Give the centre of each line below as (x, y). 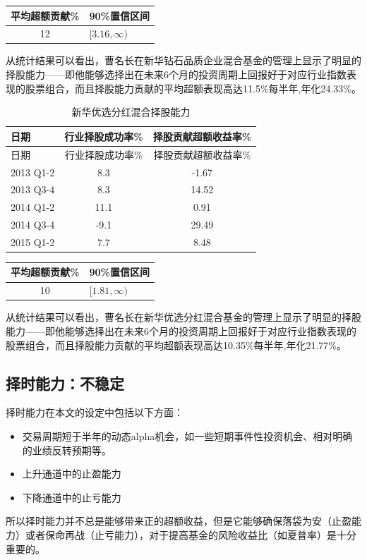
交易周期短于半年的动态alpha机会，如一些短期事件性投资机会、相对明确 (187, 436)
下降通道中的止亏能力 (72, 497)
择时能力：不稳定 (65, 383)
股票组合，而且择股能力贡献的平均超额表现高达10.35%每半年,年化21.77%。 (176, 345)
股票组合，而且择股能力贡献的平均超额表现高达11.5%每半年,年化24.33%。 (193, 88)
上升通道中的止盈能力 (72, 474)
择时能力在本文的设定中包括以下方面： (95, 412)
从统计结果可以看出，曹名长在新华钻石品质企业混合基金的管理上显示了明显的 (183, 60)
